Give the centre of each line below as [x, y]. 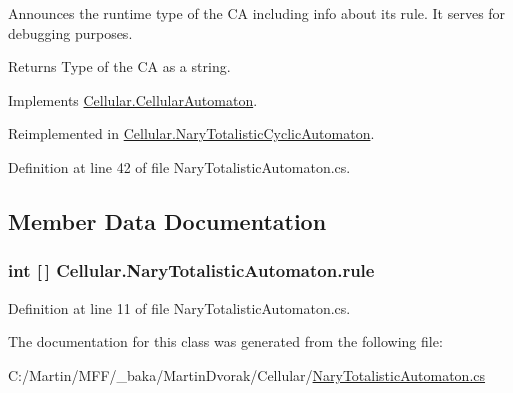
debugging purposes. [70, 32]
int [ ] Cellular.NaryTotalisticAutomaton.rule [191, 270]
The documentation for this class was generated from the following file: [225, 341]
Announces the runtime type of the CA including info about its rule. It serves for [257, 13]
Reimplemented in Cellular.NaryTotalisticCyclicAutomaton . [191, 133]
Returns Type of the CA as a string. [119, 66]
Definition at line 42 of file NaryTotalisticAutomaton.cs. [179, 166]
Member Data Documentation [167, 220]
